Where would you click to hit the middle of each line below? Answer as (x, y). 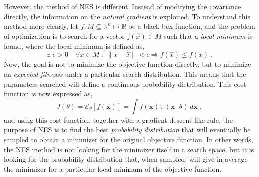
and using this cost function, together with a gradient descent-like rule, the (118, 119)
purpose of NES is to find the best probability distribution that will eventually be (127, 129)
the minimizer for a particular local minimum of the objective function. (113, 168)
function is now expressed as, (48, 93)
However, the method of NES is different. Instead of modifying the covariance (123, 6)
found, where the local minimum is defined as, (74, 46)
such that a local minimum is (208, 36)
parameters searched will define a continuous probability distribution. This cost (125, 84)
